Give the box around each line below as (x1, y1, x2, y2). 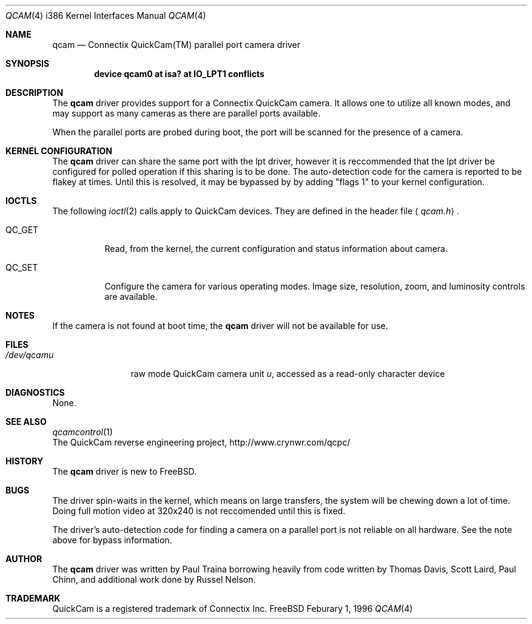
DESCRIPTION (5, 87, 64, 98)
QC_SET (5, 262, 38, 273)
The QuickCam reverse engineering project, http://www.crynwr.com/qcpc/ (52, 437, 351, 447)
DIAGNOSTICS (5, 387, 65, 398)
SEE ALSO (5, 416, 47, 427)
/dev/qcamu (5, 350, 54, 360)
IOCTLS (5, 195, 37, 206)
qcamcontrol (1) (52, 427, 113, 437)
